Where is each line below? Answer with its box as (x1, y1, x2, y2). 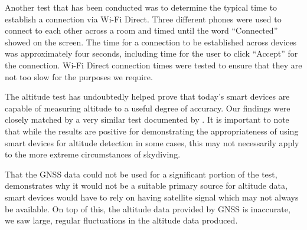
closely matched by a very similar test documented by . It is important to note (5, 113, 289, 126)
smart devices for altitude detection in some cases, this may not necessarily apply (5, 136, 299, 149)
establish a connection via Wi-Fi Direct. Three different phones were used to (5, 12, 282, 25)
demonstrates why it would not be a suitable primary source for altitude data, (5, 179, 288, 192)
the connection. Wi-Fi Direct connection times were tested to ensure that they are (5, 58, 302, 71)
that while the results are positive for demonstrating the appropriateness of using (5, 124, 299, 137)
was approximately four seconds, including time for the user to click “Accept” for (5, 47, 298, 60)
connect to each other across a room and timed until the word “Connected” (5, 24, 278, 37)
